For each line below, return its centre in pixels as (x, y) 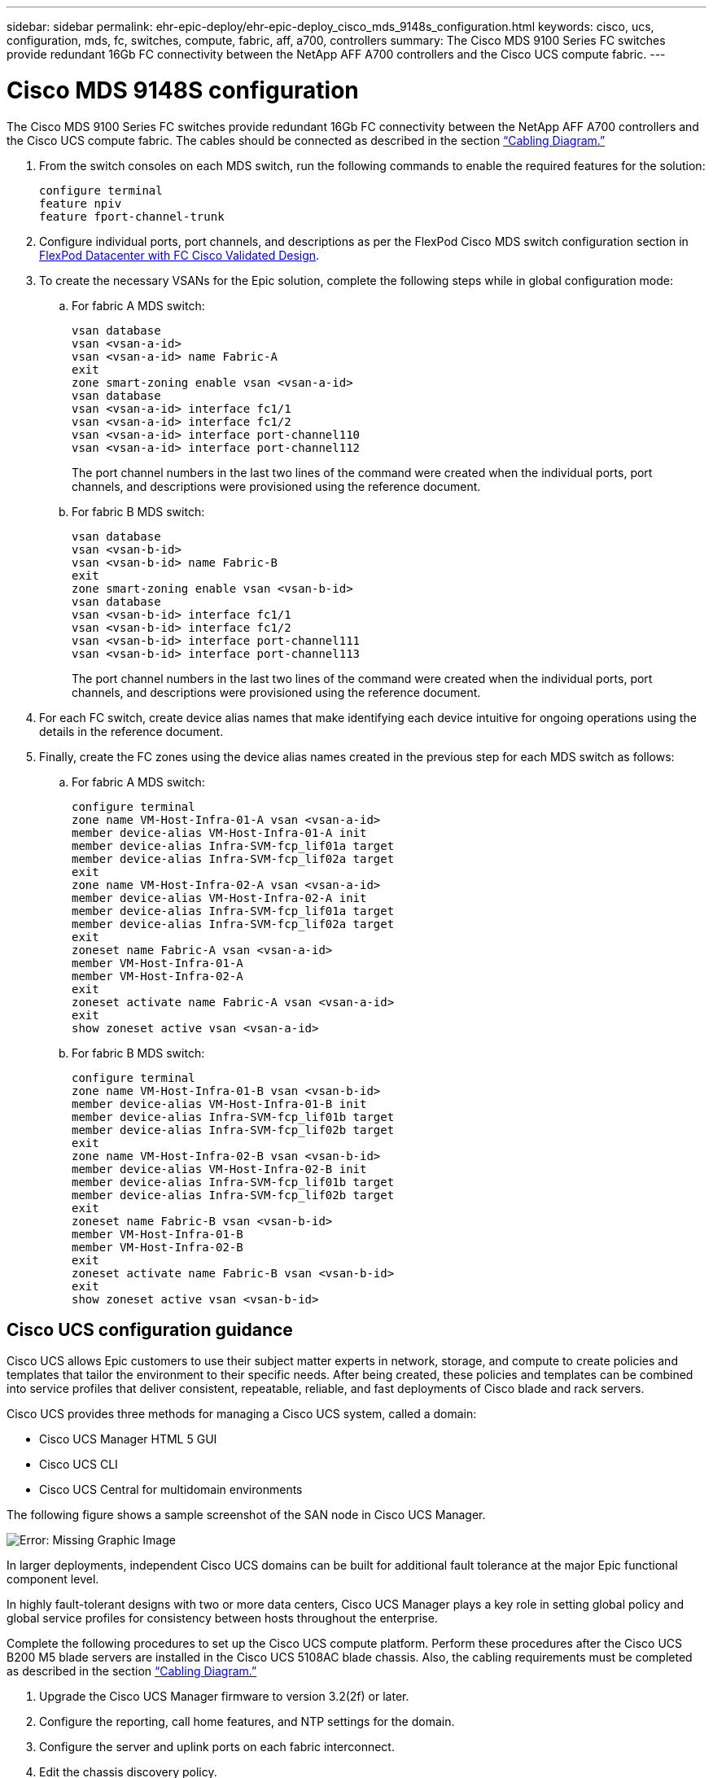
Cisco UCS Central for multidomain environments (171, 1490)
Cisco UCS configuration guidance (150, 1329)
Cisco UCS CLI (79, 1465)
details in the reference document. (131, 731)
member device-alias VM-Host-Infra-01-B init (219, 1104)
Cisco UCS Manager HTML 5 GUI (128, 1439)
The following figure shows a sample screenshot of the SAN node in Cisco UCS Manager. (246, 1515)
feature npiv (81, 203)
